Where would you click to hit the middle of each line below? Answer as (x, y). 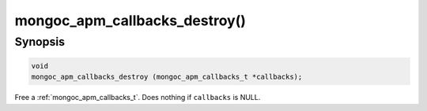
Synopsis (40, 42)
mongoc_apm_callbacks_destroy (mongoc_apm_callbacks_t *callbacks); (167, 77)
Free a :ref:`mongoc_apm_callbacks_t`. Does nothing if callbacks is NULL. (138, 98)
